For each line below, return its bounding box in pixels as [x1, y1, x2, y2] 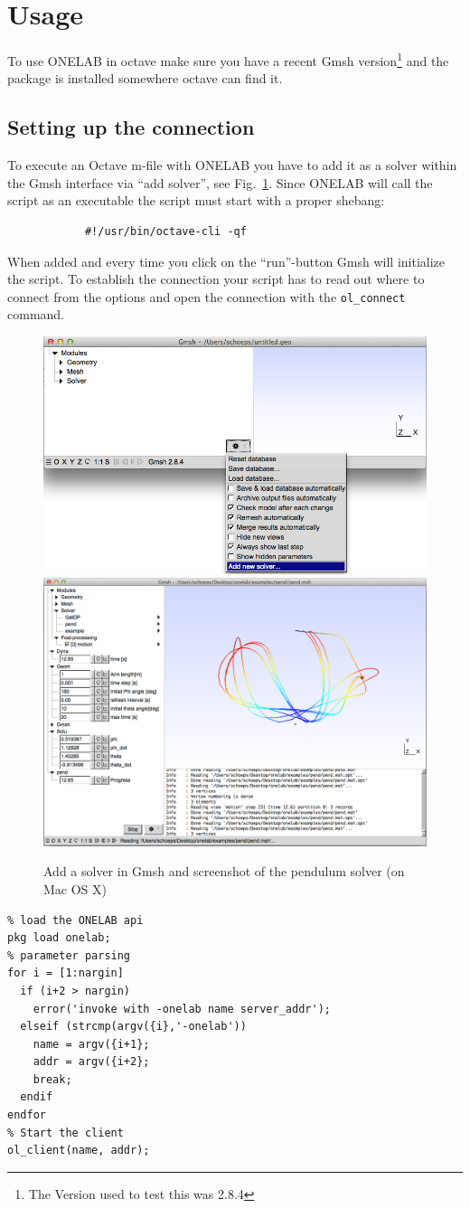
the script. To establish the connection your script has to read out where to [7, 269, 425, 288]
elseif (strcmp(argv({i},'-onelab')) [20, 1020, 247, 1033]
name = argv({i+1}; [33, 1037, 150, 1051]
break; [33, 1072, 72, 1086]
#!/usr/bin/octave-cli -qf [84, 224, 247, 238]
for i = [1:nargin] [7, 967, 124, 980]
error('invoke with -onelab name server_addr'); [33, 1002, 331, 1015]
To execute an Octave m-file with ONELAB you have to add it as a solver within [7, 156, 457, 175]
